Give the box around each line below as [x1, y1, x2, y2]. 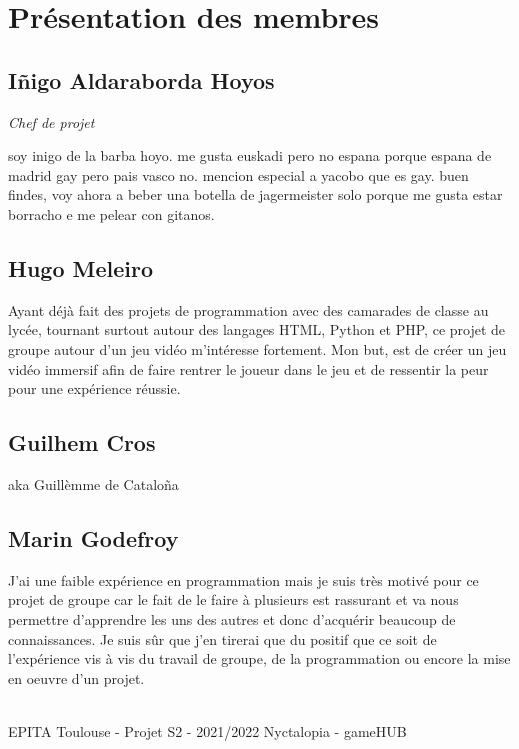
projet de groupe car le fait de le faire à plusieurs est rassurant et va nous [8, 589, 459, 610]
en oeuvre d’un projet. [8, 667, 145, 688]
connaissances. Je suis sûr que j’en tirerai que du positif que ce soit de [8, 628, 437, 649]
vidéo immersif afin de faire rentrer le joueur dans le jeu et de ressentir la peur [8, 358, 489, 379]
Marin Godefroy [8, 522, 179, 553]
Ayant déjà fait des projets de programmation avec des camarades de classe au [8, 299, 489, 320]
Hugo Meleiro [8, 252, 154, 283]
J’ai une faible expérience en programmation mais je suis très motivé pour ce [8, 569, 479, 590]
